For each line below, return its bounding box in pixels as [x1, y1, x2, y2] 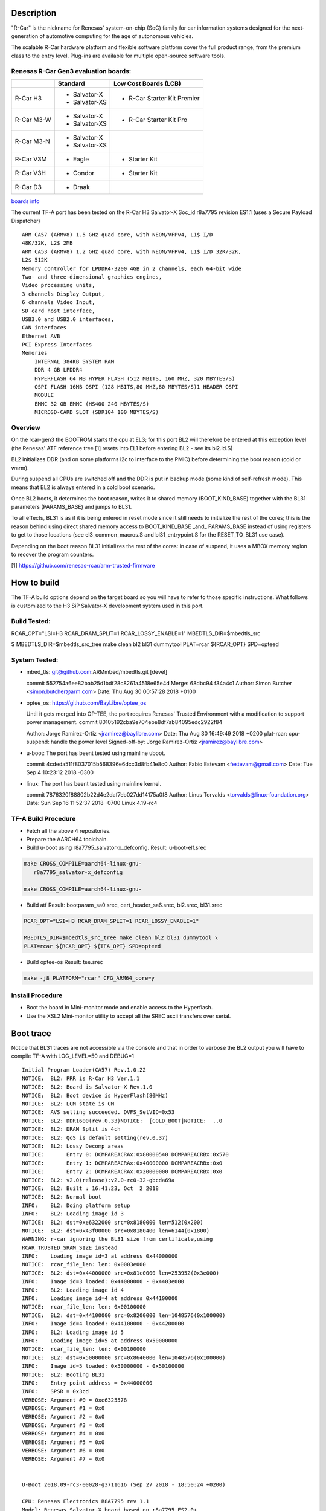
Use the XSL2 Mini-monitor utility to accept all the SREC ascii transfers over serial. [26, 1012, 231, 1020]
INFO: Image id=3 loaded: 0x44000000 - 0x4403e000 [22, 1278, 184, 1285]
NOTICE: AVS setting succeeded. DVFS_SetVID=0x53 [22, 1109, 175, 1116]
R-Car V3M [14, 155, 47, 163]
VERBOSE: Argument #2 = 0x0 [22, 1413, 105, 1420]
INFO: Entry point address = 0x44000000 [22, 1379, 153, 1386]
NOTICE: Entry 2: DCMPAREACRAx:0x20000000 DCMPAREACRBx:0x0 [22, 1168, 223, 1175]
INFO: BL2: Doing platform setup [22, 1202, 130, 1209]
